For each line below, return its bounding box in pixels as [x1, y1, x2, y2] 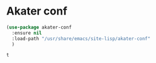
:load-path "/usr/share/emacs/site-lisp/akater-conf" [12, 35, 151, 42]
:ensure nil [12, 30, 42, 36]
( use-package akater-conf [6, 24, 72, 30]
